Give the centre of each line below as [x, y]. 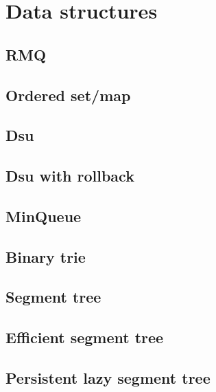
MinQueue [44, 216]
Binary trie [46, 256]
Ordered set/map [68, 95]
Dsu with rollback [70, 176]
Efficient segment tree [85, 337]
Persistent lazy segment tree [108, 378]
